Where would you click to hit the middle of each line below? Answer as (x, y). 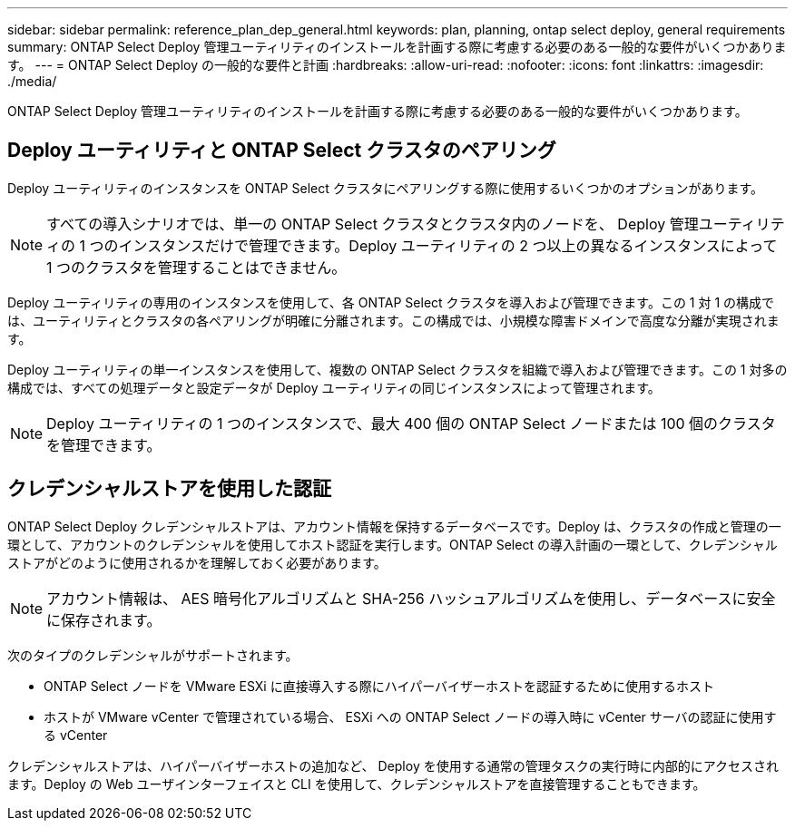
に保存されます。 (104, 620)
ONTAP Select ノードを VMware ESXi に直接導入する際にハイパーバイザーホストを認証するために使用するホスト (379, 686)
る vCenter (76, 735)
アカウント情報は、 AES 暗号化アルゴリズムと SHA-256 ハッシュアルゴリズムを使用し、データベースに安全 (411, 598)
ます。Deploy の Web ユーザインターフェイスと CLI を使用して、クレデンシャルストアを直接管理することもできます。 (357, 784)
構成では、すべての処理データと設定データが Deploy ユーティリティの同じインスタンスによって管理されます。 (334, 387)
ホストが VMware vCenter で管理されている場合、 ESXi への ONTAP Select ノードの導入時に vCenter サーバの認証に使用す (410, 716)
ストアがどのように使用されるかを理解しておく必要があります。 (197, 562)
